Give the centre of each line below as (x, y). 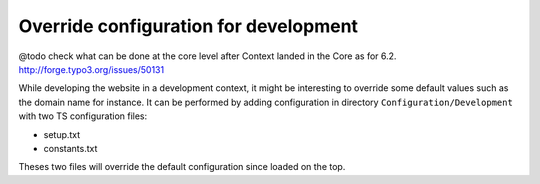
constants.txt (70, 148)
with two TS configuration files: (83, 116)
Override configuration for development (188, 26)
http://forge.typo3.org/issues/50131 (91, 69)
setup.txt (62, 134)
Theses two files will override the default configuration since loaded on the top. (182, 167)
